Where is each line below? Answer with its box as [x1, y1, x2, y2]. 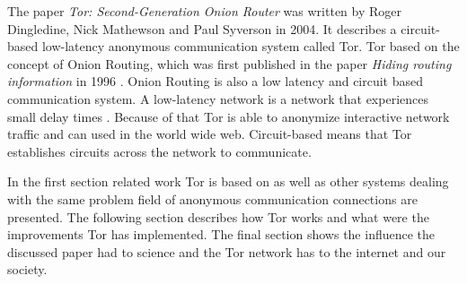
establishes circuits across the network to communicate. [7, 142, 312, 160]
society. [7, 260, 48, 279]
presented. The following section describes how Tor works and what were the [7, 207, 429, 226]
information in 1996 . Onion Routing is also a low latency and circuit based [7, 72, 424, 90]
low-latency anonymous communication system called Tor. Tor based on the [41, 37, 460, 56]
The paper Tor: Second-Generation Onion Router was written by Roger [7, 2, 402, 20]
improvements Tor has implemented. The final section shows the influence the [7, 225, 436, 244]
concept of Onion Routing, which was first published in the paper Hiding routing [7, 54, 452, 73]
